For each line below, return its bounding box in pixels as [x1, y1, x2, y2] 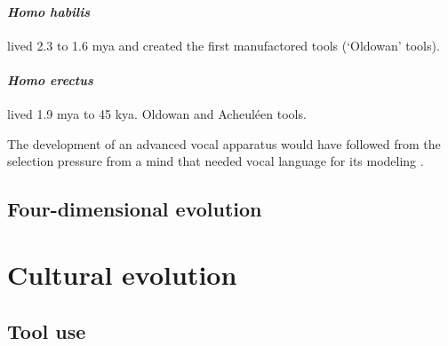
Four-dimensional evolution [7, 195, 262, 223]
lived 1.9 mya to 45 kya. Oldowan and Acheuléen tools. [7, 105, 307, 123]
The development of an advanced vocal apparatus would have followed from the [7, 134, 441, 153]
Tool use [7, 317, 86, 344]
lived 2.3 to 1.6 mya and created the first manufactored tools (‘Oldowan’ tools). [7, 35, 440, 54]
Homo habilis [7, 2, 91, 20]
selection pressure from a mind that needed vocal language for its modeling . [7, 152, 424, 170]
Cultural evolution [7, 256, 237, 292]
